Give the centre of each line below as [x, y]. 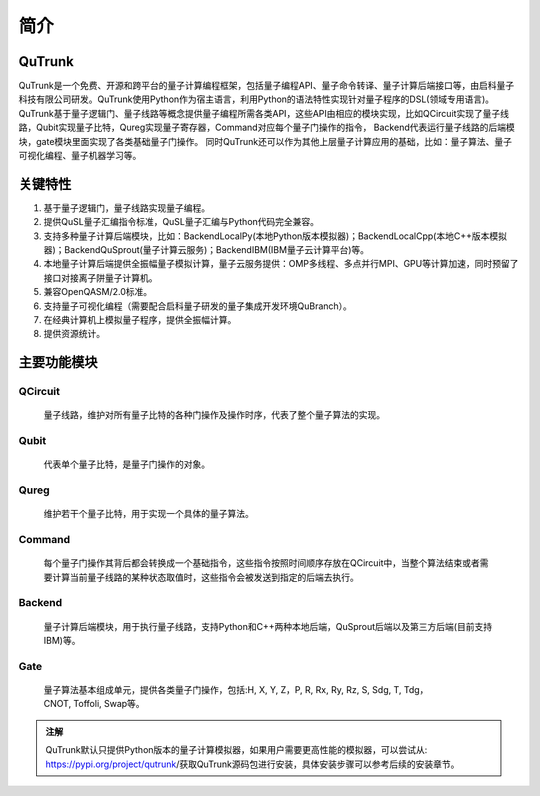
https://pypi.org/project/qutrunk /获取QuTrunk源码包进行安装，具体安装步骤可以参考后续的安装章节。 [252, 764]
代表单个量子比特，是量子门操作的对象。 [126, 464]
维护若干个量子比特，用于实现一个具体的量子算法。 [148, 514]
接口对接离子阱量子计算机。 [100, 277]
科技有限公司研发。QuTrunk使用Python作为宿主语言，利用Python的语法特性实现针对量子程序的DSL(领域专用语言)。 [256, 99]
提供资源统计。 [74, 334]
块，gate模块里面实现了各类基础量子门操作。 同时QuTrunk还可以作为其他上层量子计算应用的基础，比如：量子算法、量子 [265, 141]
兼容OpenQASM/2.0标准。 [98, 292]
